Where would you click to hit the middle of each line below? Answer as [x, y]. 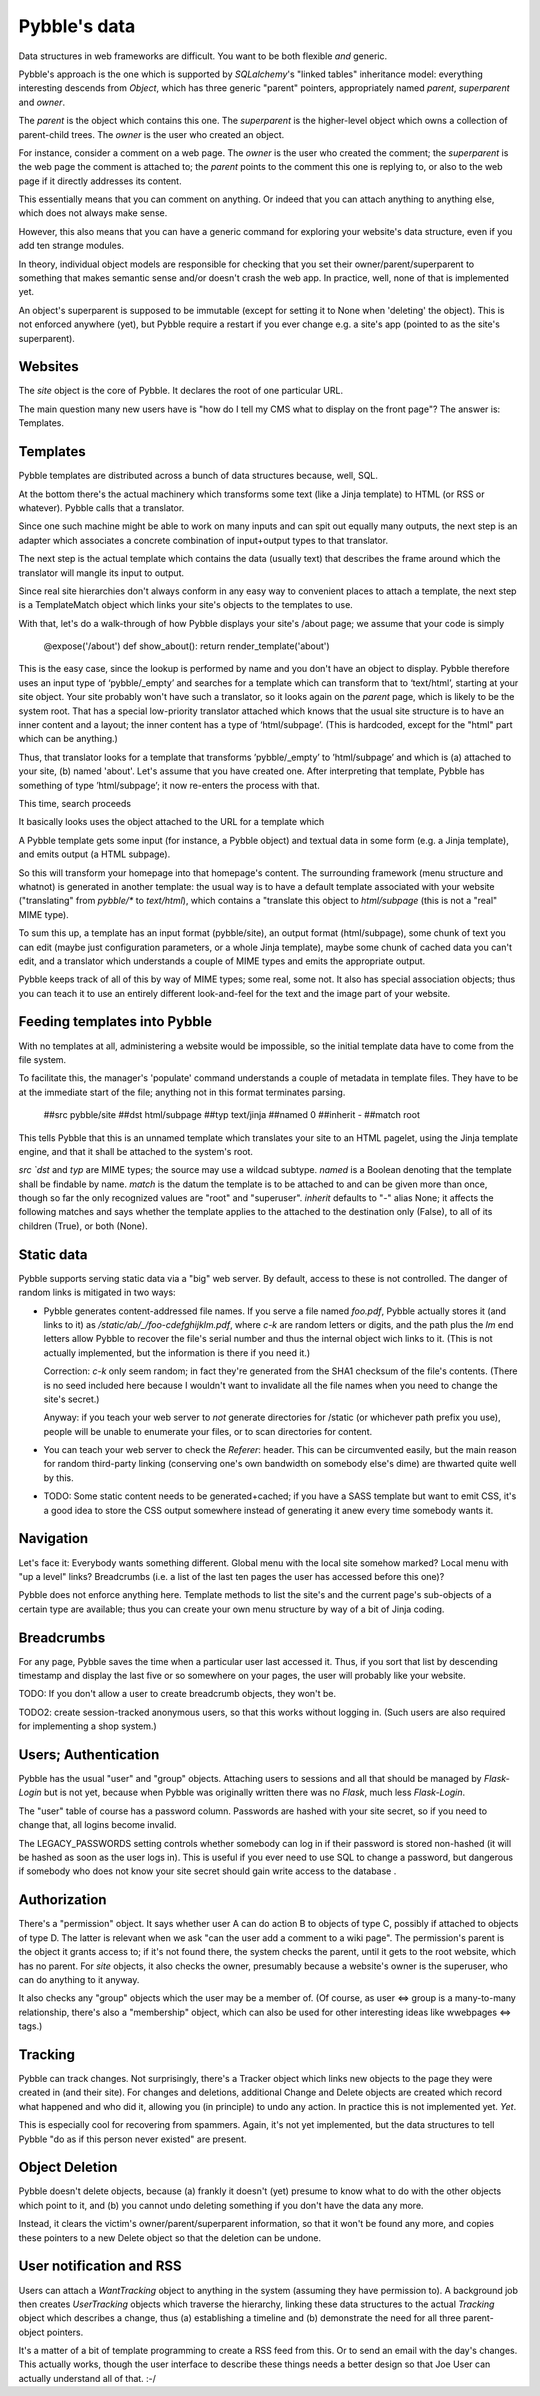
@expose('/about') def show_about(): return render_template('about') [186, 646]
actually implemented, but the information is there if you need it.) [177, 1352]
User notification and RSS [100, 2266]
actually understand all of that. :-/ [87, 2378]
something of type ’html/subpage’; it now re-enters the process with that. [169, 785]
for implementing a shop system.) [87, 1726]
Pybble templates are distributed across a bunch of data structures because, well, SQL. [198, 476]
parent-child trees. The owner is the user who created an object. [151, 134]
